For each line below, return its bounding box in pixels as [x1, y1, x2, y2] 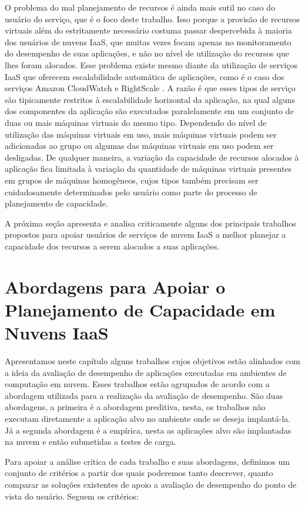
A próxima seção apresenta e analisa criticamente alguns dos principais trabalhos [5, 217, 296, 229]
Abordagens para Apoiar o [5, 274, 226, 298]
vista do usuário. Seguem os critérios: [5, 490, 139, 502]
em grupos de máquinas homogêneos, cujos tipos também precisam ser [5, 174, 259, 186]
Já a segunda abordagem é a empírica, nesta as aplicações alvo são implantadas [5, 424, 291, 436]
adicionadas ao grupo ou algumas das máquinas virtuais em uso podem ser [5, 139, 274, 152]
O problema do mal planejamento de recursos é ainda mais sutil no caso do [5, 1, 276, 13]
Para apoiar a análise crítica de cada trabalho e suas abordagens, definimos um [5, 455, 290, 467]
